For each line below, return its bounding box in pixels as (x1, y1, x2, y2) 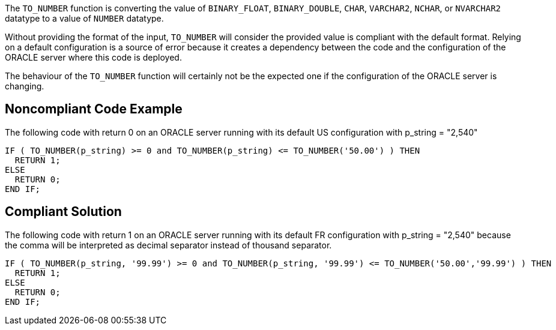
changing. (5, 81, 44, 91)
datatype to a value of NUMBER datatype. (5, 13, 164, 23)
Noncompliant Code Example (5, 101, 183, 117)
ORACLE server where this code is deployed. (5, 52, 182, 62)
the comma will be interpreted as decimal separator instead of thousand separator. (5, 239, 332, 250)
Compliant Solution (5, 204, 122, 220)
